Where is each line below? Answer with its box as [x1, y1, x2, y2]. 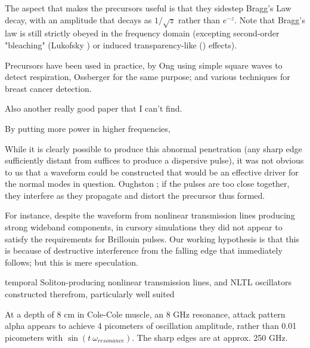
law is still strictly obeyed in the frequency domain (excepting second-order [5, 27, 280, 39]
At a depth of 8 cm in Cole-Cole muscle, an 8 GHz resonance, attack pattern [5, 307, 286, 320]
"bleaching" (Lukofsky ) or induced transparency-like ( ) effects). [5, 38, 237, 51]
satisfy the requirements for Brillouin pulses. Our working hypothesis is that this [5, 232, 299, 245]
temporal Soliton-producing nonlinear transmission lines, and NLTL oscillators [5, 276, 292, 288]
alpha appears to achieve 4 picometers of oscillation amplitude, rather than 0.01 [5, 319, 297, 332]
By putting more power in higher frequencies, [5, 122, 170, 134]
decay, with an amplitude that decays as [5, 13, 152, 26]
